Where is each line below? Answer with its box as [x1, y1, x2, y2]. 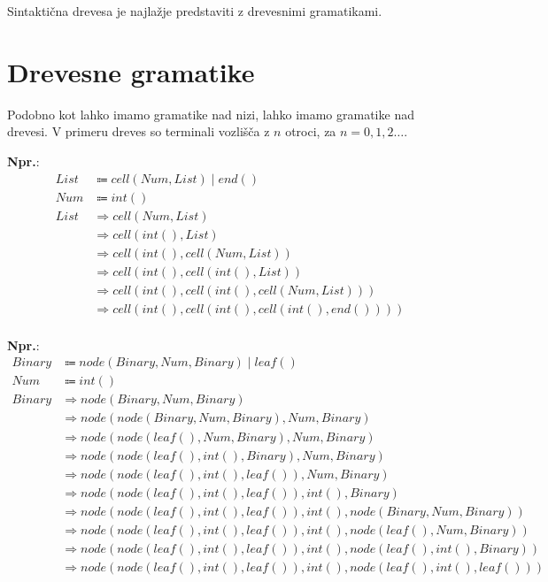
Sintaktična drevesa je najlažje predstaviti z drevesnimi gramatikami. [7, 2, 382, 19]
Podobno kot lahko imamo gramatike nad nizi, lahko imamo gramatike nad [7, 104, 414, 123]
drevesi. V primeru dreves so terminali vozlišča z [7, 122, 270, 141]
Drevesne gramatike [7, 53, 255, 89]
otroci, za [285, 122, 336, 141]
